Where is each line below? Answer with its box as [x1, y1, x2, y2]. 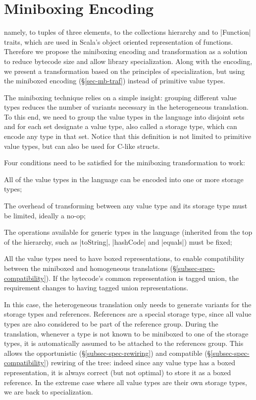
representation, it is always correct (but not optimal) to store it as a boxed [4, 367, 231, 377]
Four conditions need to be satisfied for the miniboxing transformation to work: [4, 157, 245, 168]
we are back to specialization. [4, 387, 93, 397]
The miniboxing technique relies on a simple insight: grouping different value [4, 92, 237, 102]
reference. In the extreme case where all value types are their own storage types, [4, 377, 247, 387]
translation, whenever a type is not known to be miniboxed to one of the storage [4, 328, 249, 338]
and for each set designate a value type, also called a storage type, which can [4, 121, 237, 132]
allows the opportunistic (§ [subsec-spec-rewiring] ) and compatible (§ [4, 347, 211, 358]
